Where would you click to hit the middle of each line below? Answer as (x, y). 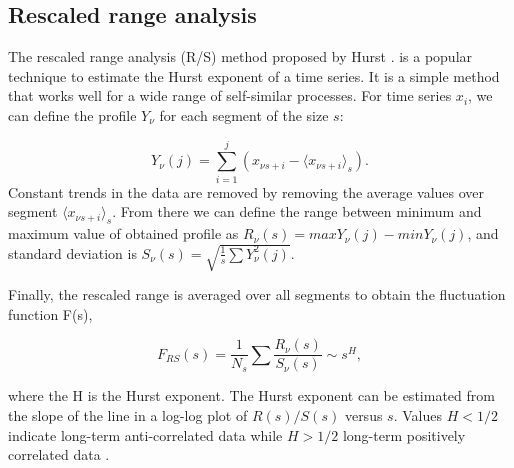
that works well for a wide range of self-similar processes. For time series (230, 95)
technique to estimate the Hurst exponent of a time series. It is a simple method (254, 75)
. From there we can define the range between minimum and (297, 211)
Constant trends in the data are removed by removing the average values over (246, 191)
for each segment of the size (244, 114)
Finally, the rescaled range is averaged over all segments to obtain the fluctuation (257, 294)
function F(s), (50, 313)
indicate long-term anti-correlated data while (145, 434)
